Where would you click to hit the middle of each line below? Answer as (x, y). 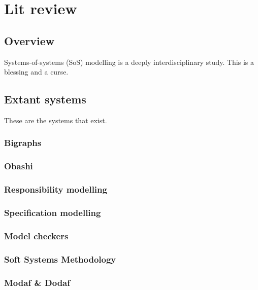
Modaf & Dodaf (37, 282)
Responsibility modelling (56, 189)
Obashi (19, 166)
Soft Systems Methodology (60, 259)
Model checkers (36, 235)
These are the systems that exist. (56, 120)
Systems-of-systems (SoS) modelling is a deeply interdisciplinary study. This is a (129, 62)
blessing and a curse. (36, 72)
